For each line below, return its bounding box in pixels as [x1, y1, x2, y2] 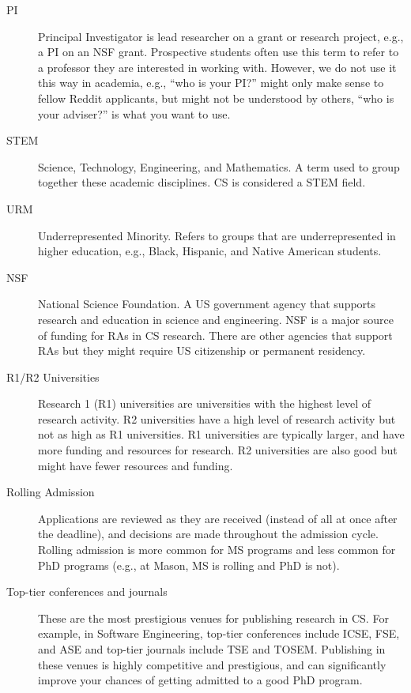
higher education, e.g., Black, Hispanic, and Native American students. [38, 243, 382, 259]
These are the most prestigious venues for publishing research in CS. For [38, 609, 389, 626]
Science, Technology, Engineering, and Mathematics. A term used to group [38, 158, 400, 175]
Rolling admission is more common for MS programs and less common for [38, 541, 396, 558]
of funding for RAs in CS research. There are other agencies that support [38, 326, 393, 343]
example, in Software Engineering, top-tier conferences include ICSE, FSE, [38, 625, 400, 642]
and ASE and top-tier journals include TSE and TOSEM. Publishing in [38, 641, 386, 657]
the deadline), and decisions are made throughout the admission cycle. [38, 525, 379, 542]
